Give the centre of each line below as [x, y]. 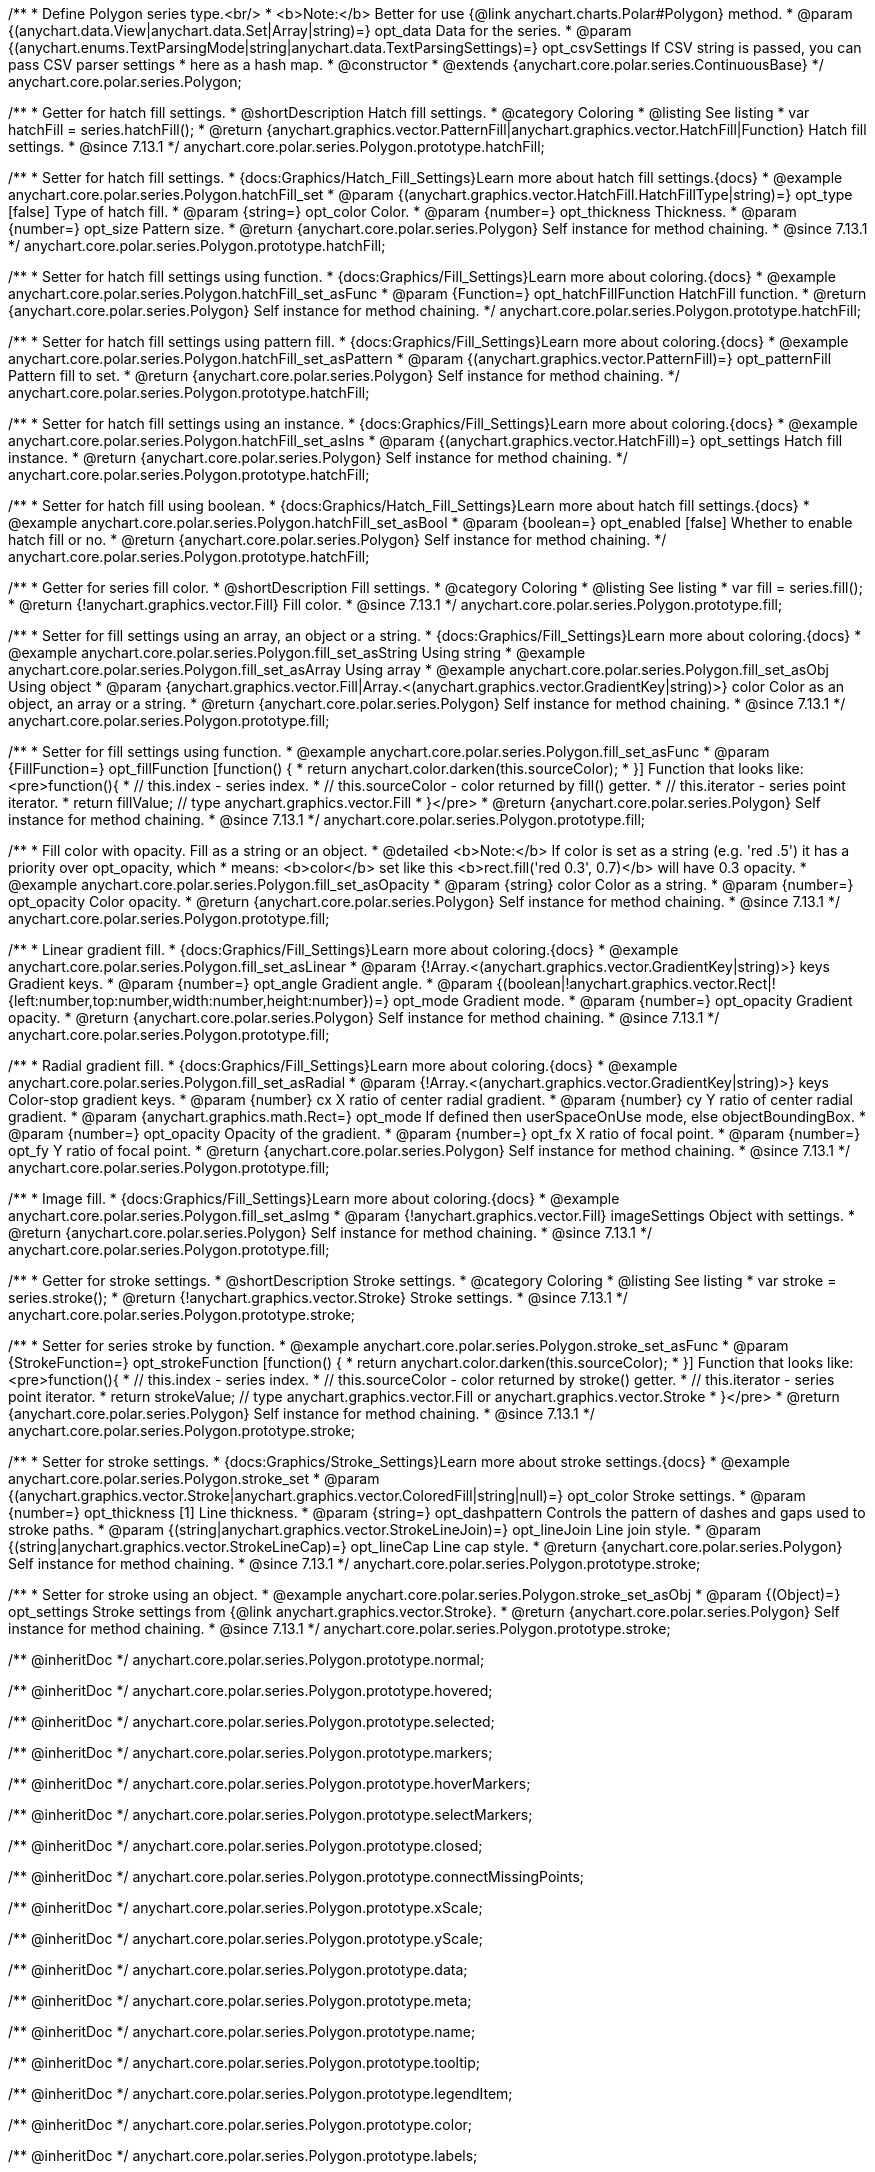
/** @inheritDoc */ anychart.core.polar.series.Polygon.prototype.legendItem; [260, 2093]
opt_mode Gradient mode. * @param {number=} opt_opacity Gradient [623, 1000]
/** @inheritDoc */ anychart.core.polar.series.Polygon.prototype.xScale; [245, 1907]
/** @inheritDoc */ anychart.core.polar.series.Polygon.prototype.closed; [245, 1845]
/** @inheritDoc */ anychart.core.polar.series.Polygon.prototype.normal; [246, 1659]
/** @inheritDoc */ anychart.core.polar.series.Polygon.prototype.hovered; [250, 1690]
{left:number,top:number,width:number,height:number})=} [199, 1000]
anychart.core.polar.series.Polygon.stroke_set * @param [194, 1478]
